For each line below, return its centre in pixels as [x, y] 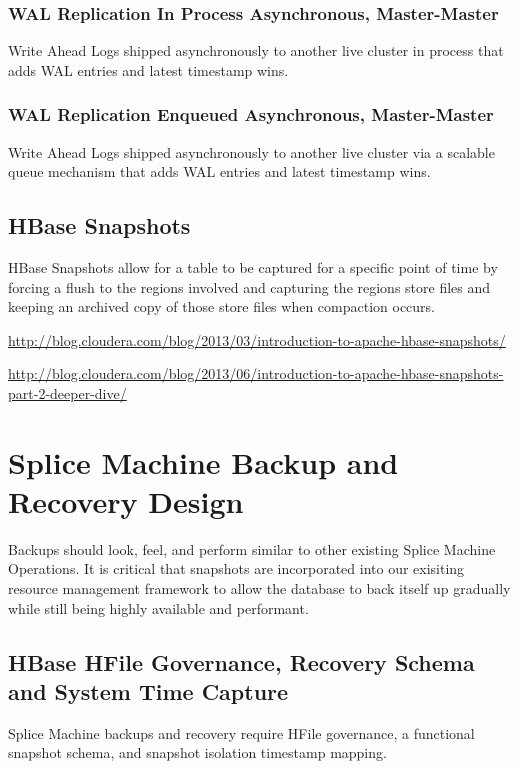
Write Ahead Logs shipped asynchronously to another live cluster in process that [256, 50]
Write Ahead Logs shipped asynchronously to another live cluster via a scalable [251, 151]
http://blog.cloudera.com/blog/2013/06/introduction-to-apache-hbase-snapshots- [256, 373]
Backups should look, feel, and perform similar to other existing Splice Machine [252, 548]
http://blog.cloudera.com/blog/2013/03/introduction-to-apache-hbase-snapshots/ [257, 339]
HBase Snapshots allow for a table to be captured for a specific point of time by [253, 267]
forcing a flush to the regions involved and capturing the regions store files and [249, 286]
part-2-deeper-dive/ [67, 392]
